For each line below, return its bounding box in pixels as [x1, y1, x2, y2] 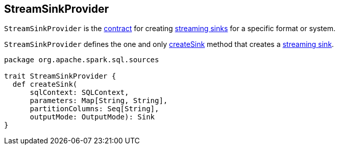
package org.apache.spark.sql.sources [4, 56, 159, 64]
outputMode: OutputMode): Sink [30, 113, 155, 121]
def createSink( [12, 80, 78, 89]
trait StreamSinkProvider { [4, 72, 116, 81]
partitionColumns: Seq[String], [30, 105, 159, 113]
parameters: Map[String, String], [30, 96, 168, 105]
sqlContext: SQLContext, [30, 88, 129, 97]
